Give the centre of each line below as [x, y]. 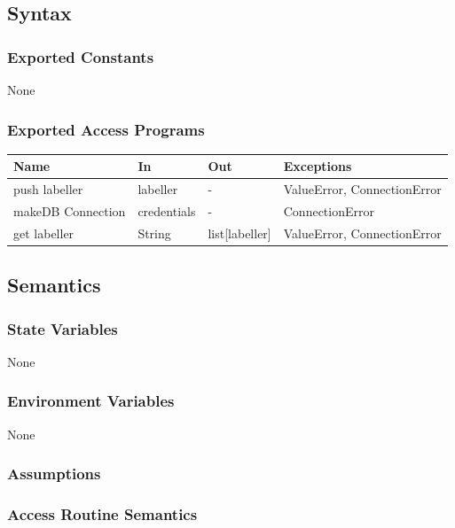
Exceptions [318, 166]
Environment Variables [91, 401]
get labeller [44, 233]
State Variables [63, 328]
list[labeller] [239, 233]
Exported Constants [81, 56]
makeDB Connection [70, 211]
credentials [167, 211]
